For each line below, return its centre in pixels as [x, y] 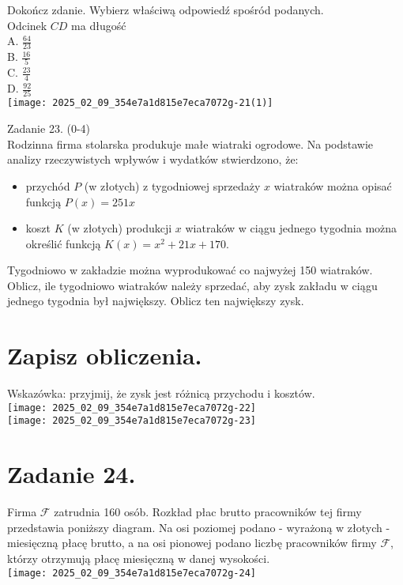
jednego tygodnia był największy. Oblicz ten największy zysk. [156, 301]
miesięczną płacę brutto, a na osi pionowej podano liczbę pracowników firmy [192, 543]
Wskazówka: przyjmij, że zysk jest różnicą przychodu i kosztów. [161, 393]
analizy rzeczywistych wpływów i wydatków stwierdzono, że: [153, 159]
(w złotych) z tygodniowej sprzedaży [172, 185]
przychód [48, 185]
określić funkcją [63, 243]
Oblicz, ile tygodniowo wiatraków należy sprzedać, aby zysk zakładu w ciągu [192, 285]
